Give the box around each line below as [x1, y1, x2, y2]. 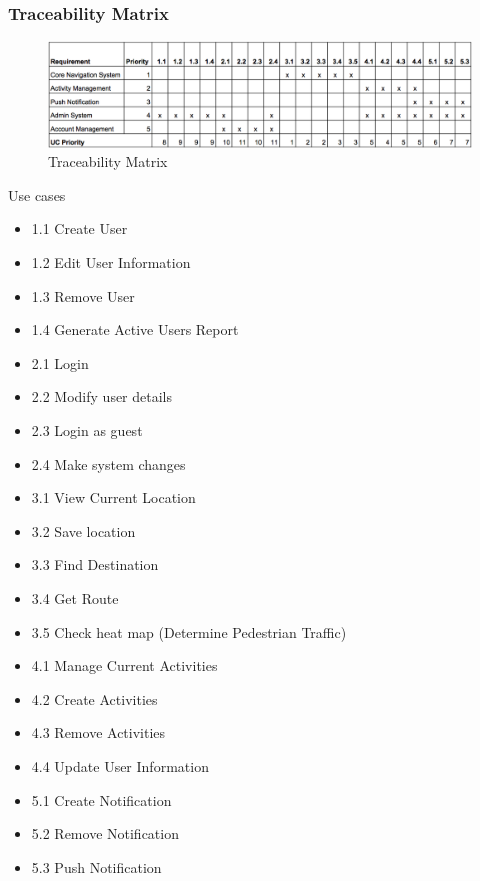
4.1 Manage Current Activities [31, 655, 218, 676]
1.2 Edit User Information [31, 252, 191, 272]
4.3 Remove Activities [31, 722, 166, 743]
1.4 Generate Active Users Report [31, 319, 239, 340]
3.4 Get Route [31, 587, 119, 608]
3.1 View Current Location [31, 487, 196, 508]
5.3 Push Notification [31, 856, 162, 877]
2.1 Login [31, 352, 89, 373]
